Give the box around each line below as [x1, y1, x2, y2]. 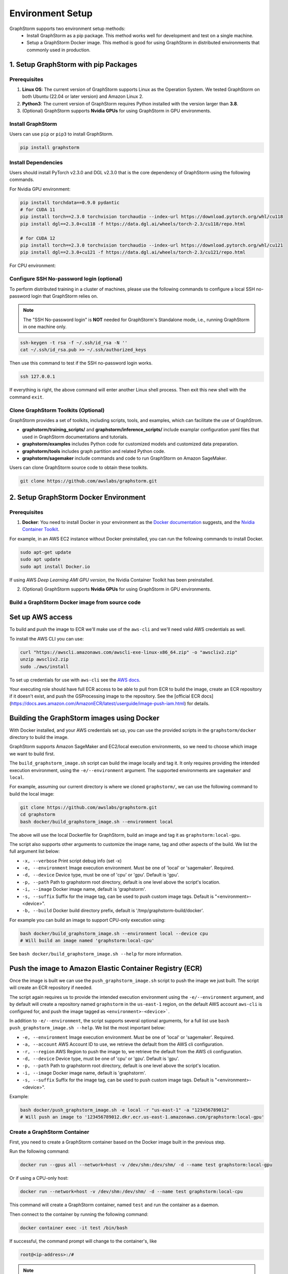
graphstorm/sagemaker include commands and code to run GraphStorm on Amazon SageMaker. [22, 455, 227, 461]
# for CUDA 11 [20, 207, 55, 213]
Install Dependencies [9, 158, 63, 166]
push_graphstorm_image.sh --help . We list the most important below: [9, 1025, 165, 1031]
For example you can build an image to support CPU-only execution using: [9, 917, 165, 923]
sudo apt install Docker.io [20, 564, 90, 569]
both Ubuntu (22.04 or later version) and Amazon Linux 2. [22, 93, 143, 99]
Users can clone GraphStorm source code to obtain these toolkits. [9, 464, 149, 471]
